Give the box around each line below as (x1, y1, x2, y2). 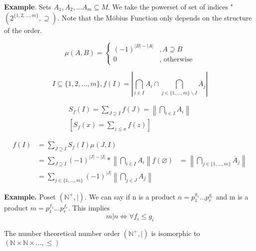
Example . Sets (4, 1, 51, 11)
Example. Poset (4, 191, 56, 201)
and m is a (215, 191, 248, 201)
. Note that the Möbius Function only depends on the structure (57, 12, 252, 22)
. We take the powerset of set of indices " (108, 1, 233, 11)
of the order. (4, 24, 42, 35)
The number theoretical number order (4, 228, 120, 238)
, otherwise (159, 55, 192, 63)
